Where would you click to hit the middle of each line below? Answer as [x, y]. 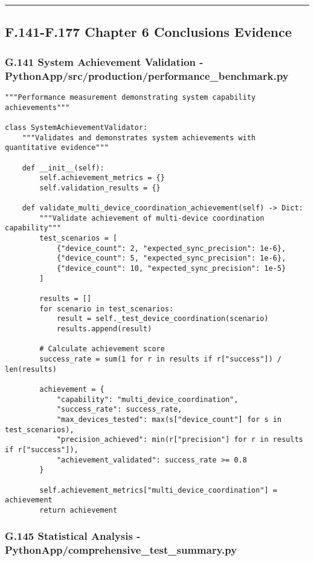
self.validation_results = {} [100, 188]
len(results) [31, 369]
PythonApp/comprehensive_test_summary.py [121, 550]
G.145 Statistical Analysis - [73, 536]
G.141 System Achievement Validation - [104, 61]
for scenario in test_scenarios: [107, 309]
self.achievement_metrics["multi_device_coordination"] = [159, 490]
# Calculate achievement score [102, 349]
